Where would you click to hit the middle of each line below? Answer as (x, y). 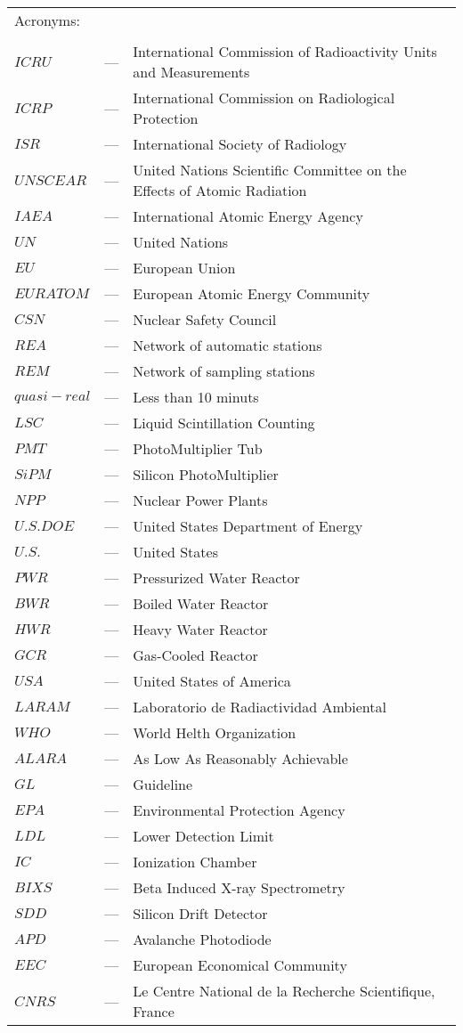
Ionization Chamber (195, 862)
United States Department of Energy (248, 526)
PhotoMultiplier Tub (198, 448)
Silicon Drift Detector (200, 913)
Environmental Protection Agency (239, 810)
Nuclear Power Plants (200, 500)
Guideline (163, 784)
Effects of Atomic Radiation (220, 190)
